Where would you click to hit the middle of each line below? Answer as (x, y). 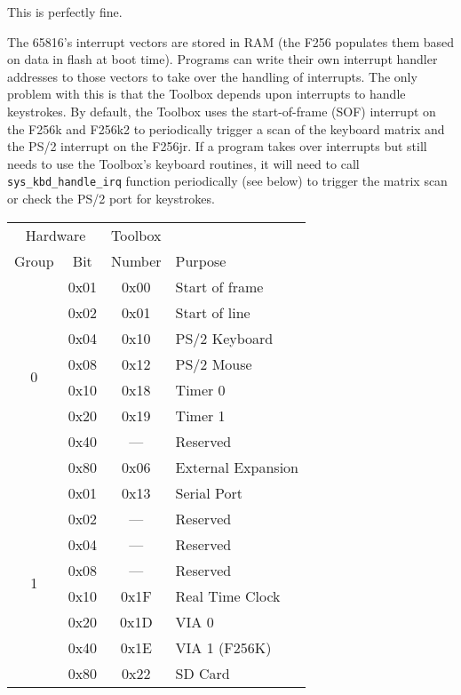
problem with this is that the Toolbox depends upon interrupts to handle (207, 94)
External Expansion (237, 467)
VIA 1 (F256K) (223, 647)
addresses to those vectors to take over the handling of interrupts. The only (212, 76)
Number (136, 260)
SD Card (203, 673)
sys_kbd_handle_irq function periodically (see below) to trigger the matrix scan (227, 181)
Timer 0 (200, 389)
